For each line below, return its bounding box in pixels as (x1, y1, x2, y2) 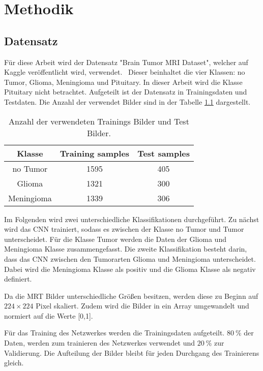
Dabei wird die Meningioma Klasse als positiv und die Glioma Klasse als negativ (4, 263, 256, 274)
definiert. (4, 273, 32, 284)
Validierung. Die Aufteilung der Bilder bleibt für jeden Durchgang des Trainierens (4, 347, 259, 358)
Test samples (137, 147, 190, 159)
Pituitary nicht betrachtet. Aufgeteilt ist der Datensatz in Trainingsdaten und (4, 86, 247, 97)
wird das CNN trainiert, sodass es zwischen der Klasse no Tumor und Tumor (4, 224, 244, 234)
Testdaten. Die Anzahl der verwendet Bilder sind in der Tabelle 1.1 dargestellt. (4, 96, 251, 107)
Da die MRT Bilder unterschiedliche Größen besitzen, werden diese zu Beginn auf (4, 290, 258, 301)
